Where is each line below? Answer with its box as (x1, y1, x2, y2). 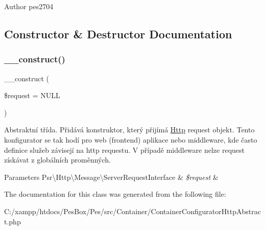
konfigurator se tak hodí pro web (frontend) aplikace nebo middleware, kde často (4, 134, 257, 145)
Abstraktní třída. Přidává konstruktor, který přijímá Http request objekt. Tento (4, 124, 255, 135)
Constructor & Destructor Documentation (4, 26, 232, 41)
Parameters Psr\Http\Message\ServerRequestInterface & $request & (4, 171, 219, 182)
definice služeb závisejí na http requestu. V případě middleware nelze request (4, 144, 245, 155)
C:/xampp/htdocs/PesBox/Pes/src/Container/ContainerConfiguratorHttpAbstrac (4, 205, 261, 216)
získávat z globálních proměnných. (4, 154, 111, 165)
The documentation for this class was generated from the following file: (4, 189, 226, 199)
